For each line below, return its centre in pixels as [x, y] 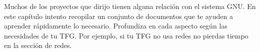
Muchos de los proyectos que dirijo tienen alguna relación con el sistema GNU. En [130, 6]
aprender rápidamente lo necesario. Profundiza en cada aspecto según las [116, 26]
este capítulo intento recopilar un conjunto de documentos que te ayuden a [118, 16]
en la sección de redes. [38, 45]
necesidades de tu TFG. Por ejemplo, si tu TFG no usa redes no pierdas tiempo [126, 35]
